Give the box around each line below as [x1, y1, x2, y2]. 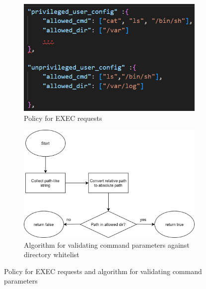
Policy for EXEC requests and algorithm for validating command [4, 266, 202, 276]
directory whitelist [24, 249, 79, 260]
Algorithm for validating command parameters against [24, 239, 190, 250]
